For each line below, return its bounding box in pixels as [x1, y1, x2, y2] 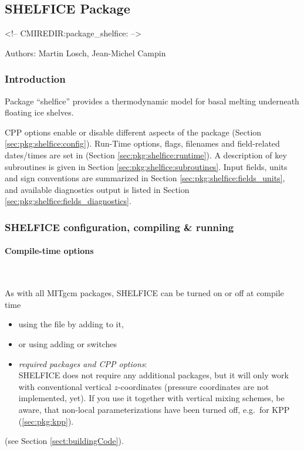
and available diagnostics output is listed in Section [5, 183, 190, 195]
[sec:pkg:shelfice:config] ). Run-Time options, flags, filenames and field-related [5, 137, 280, 150]
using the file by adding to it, [18, 318, 124, 330]
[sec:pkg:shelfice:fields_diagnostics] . [5, 195, 131, 207]
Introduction [5, 72, 66, 86]
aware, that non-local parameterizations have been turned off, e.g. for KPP [18, 403, 290, 415]
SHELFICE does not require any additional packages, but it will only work [18, 369, 289, 381]
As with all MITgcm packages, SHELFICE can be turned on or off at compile [5, 287, 284, 299]
